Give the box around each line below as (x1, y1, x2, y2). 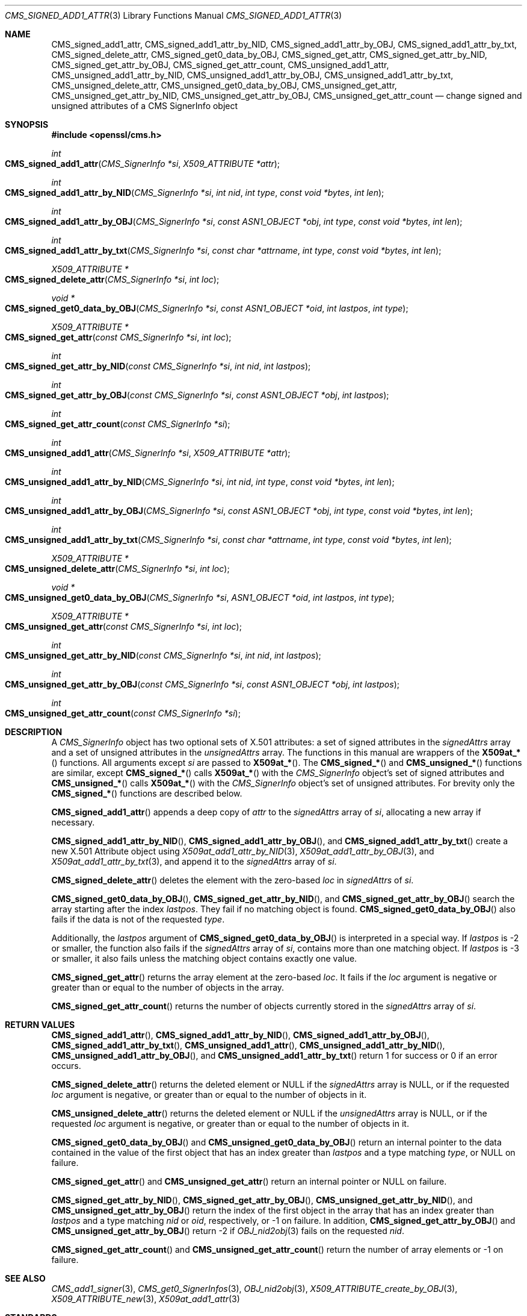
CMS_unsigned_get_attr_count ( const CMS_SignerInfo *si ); (5, 708, 241, 718)
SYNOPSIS (5, 119, 49, 130)
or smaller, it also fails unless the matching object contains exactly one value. (51, 953, 357, 963)
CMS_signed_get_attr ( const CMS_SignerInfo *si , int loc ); (5, 332, 232, 342)
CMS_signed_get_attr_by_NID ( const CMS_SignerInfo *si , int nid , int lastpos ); (5, 361, 311, 371)
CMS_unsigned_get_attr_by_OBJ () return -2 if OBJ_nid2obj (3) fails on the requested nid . (51, 1226, 404, 1236)
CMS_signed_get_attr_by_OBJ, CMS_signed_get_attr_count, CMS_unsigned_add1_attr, (51, 60, 389, 70)
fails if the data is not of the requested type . (51, 914, 225, 924)
